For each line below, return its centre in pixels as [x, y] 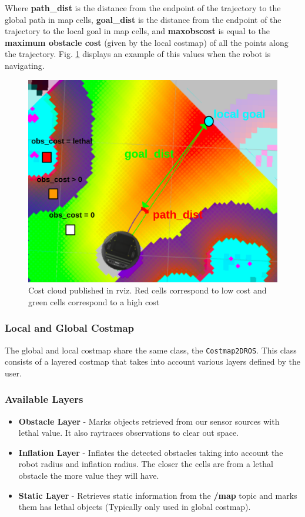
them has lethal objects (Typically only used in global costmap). [135, 507]
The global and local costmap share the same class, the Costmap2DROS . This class [151, 350]
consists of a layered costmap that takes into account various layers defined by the [153, 361]
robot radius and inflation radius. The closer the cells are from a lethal [146, 464]
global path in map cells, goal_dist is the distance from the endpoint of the [143, 19]
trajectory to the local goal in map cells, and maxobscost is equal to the [137, 31]
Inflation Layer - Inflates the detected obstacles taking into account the [151, 452]
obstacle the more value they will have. [89, 476]
